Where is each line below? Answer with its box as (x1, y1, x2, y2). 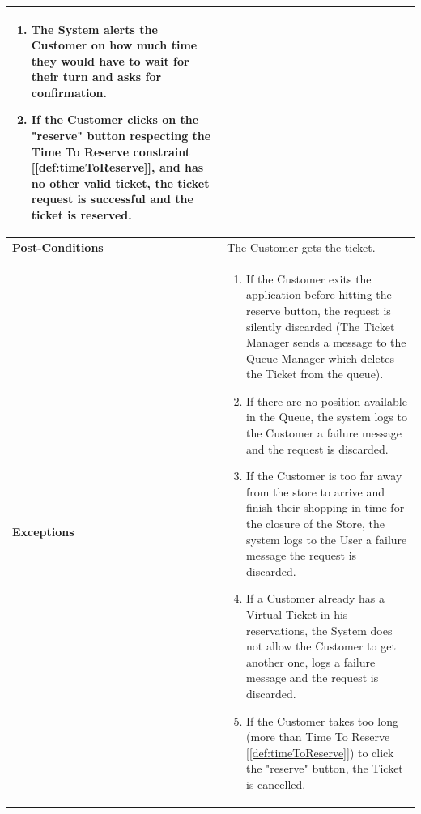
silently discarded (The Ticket (246, 318, 395, 335)
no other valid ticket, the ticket (31, 174, 210, 191)
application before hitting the (246, 286, 392, 303)
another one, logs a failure (246, 653, 376, 670)
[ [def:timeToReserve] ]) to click (246, 744, 394, 761)
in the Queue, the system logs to (246, 408, 407, 425)
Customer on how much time (31, 36, 198, 53)
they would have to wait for (31, 52, 189, 69)
